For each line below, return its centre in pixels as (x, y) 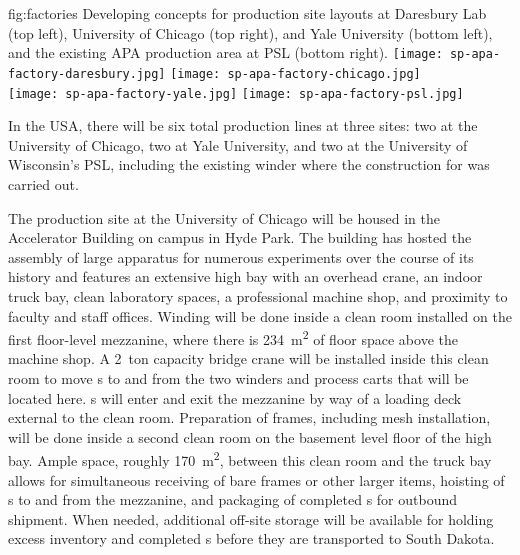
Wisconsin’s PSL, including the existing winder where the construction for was (249, 164)
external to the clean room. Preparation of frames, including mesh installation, (249, 417)
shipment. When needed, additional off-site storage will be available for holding (251, 518)
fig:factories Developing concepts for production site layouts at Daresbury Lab (247, 13)
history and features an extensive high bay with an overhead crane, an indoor (245, 276)
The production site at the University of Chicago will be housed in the (224, 217)
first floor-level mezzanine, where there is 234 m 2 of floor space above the (233, 337)
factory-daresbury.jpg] (87, 73)
